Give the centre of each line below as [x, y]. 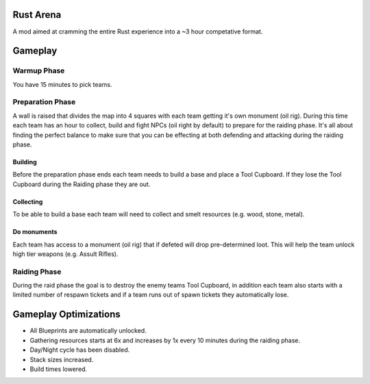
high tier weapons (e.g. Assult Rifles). [65, 254]
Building [25, 162]
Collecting [28, 201]
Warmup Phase [39, 71]
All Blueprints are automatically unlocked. [88, 331]
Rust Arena [37, 15]
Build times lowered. [59, 369]
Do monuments [35, 232]
